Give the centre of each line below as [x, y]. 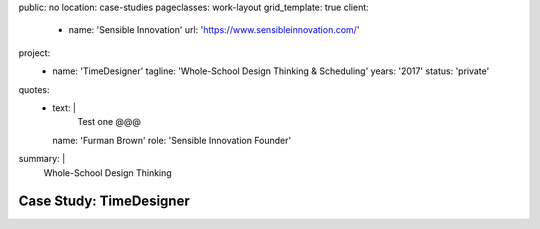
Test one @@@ [109, 122]
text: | [64, 107]
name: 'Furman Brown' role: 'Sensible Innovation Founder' [172, 140]
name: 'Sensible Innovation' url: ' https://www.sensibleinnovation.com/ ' [214, 30]
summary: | [42, 159]
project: [34, 52]
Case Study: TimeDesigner [104, 201]
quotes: [34, 89]
